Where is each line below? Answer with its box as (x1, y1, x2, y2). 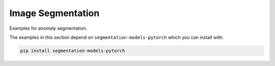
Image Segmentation (9, 8, 100, 19)
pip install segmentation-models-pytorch (20, 48, 125, 53)
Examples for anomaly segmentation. (9, 25, 88, 31)
